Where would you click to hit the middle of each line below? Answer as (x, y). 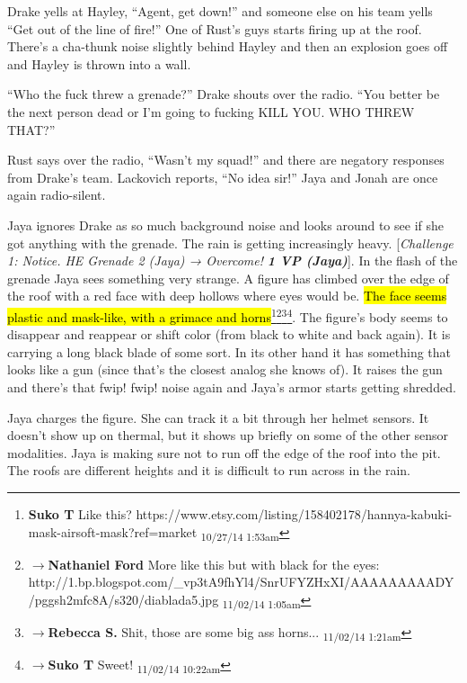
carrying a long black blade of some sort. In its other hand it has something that (229, 351)
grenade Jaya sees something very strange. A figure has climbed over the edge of (228, 278)
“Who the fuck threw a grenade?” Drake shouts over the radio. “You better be (224, 94)
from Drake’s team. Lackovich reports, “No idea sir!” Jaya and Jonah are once (223, 177)
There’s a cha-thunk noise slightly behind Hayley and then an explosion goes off (228, 46)
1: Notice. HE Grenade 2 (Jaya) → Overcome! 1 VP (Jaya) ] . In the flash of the (233, 261)
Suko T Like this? (80, 513)
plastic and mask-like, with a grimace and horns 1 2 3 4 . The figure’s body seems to (228, 315)
